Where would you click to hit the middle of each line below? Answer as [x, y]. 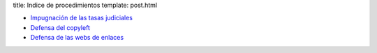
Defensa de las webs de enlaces [77, 38]
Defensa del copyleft [60, 27]
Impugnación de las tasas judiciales [81, 18]
